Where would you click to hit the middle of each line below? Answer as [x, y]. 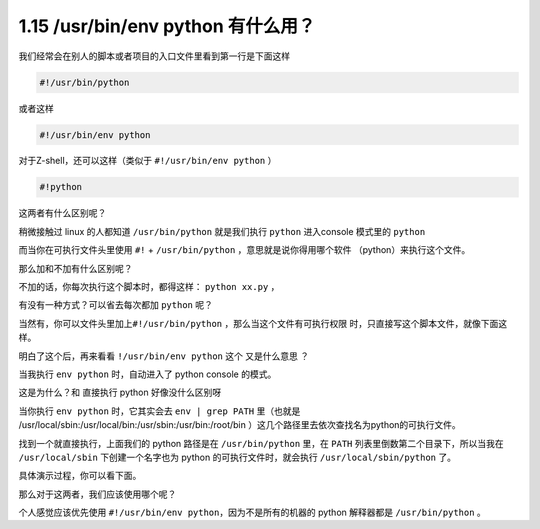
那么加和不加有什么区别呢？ [75, 268]
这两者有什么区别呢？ [62, 213]
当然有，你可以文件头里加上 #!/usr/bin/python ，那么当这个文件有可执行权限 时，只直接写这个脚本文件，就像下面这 [263, 323]
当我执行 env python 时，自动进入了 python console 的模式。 [147, 374]
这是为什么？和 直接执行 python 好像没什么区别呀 [120, 392]
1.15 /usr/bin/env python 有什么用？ [167, 26]
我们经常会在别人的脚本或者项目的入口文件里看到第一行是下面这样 [154, 56]
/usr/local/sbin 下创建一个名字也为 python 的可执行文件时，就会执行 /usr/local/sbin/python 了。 [237, 457]
